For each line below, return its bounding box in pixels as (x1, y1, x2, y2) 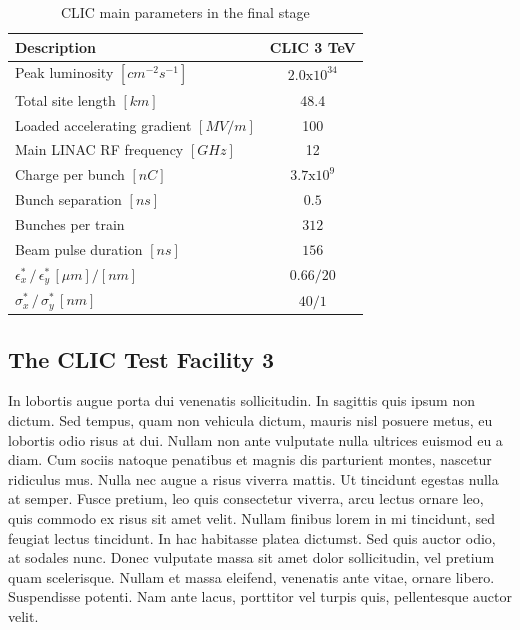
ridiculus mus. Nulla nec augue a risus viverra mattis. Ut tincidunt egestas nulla (8, 468, 499, 489)
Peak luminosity (15, 62, 114, 83)
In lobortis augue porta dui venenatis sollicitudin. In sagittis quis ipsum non (8, 390, 475, 411)
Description (15, 36, 97, 57)
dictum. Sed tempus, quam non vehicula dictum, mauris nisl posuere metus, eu (8, 410, 493, 431)
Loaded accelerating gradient (15, 114, 192, 135)
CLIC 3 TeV (269, 36, 356, 57)
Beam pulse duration (15, 238, 143, 259)
